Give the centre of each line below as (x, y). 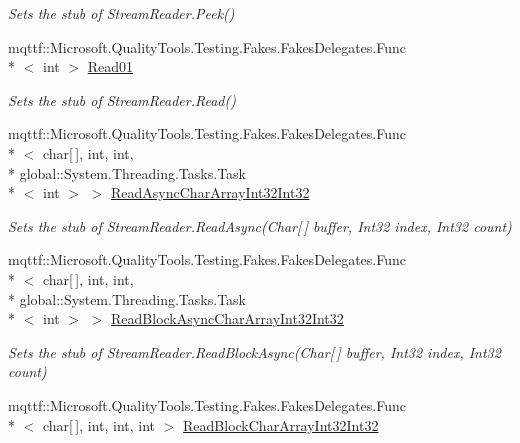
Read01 (110, 66)
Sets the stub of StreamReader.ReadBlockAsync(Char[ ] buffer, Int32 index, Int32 (254, 351)
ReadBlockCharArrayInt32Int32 (281, 424)
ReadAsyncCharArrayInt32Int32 (210, 192)
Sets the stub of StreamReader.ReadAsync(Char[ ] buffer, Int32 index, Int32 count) (260, 225)
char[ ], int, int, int (99, 424)
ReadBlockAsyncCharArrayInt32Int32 (227, 318)
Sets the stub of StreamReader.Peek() (121, 13)
